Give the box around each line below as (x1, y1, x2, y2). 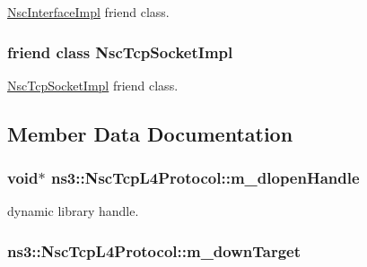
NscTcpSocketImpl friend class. (7, 75, 179, 94)
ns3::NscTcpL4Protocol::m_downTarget (7, 239, 301, 262)
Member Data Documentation (7, 119, 293, 147)
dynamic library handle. (7, 202, 139, 220)
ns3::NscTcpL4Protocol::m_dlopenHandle (50, 167, 360, 189)
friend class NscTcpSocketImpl (7, 40, 233, 63)
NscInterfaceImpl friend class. (7, 3, 170, 21)
